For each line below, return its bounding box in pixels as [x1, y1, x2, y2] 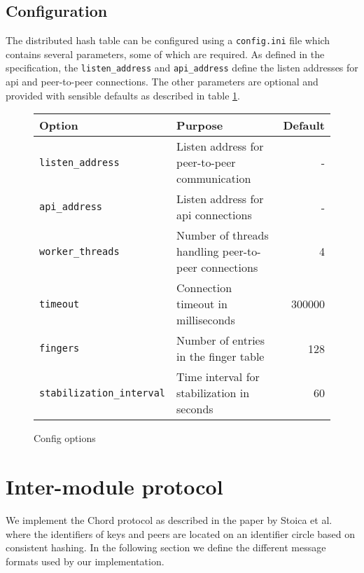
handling [176, 243, 219, 260]
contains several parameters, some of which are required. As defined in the [6, 46, 325, 61]
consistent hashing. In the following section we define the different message [6, 540, 326, 555]
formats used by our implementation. [6, 553, 164, 568]
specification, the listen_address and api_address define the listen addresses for [6, 60, 358, 75]
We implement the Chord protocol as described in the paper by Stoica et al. [6, 513, 332, 527]
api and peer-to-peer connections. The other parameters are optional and [6, 74, 318, 89]
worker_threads [39, 245, 120, 257]
